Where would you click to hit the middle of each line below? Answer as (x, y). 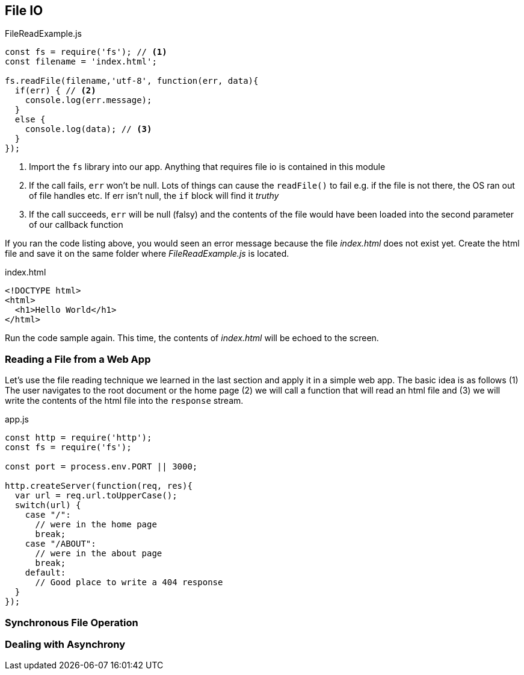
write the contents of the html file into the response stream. (124, 401)
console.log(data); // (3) (88, 129)
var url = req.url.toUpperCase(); (96, 496)
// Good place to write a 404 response (129, 582)
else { (30, 120)
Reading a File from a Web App (78, 359)
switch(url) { (48, 505)
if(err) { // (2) (55, 91)
